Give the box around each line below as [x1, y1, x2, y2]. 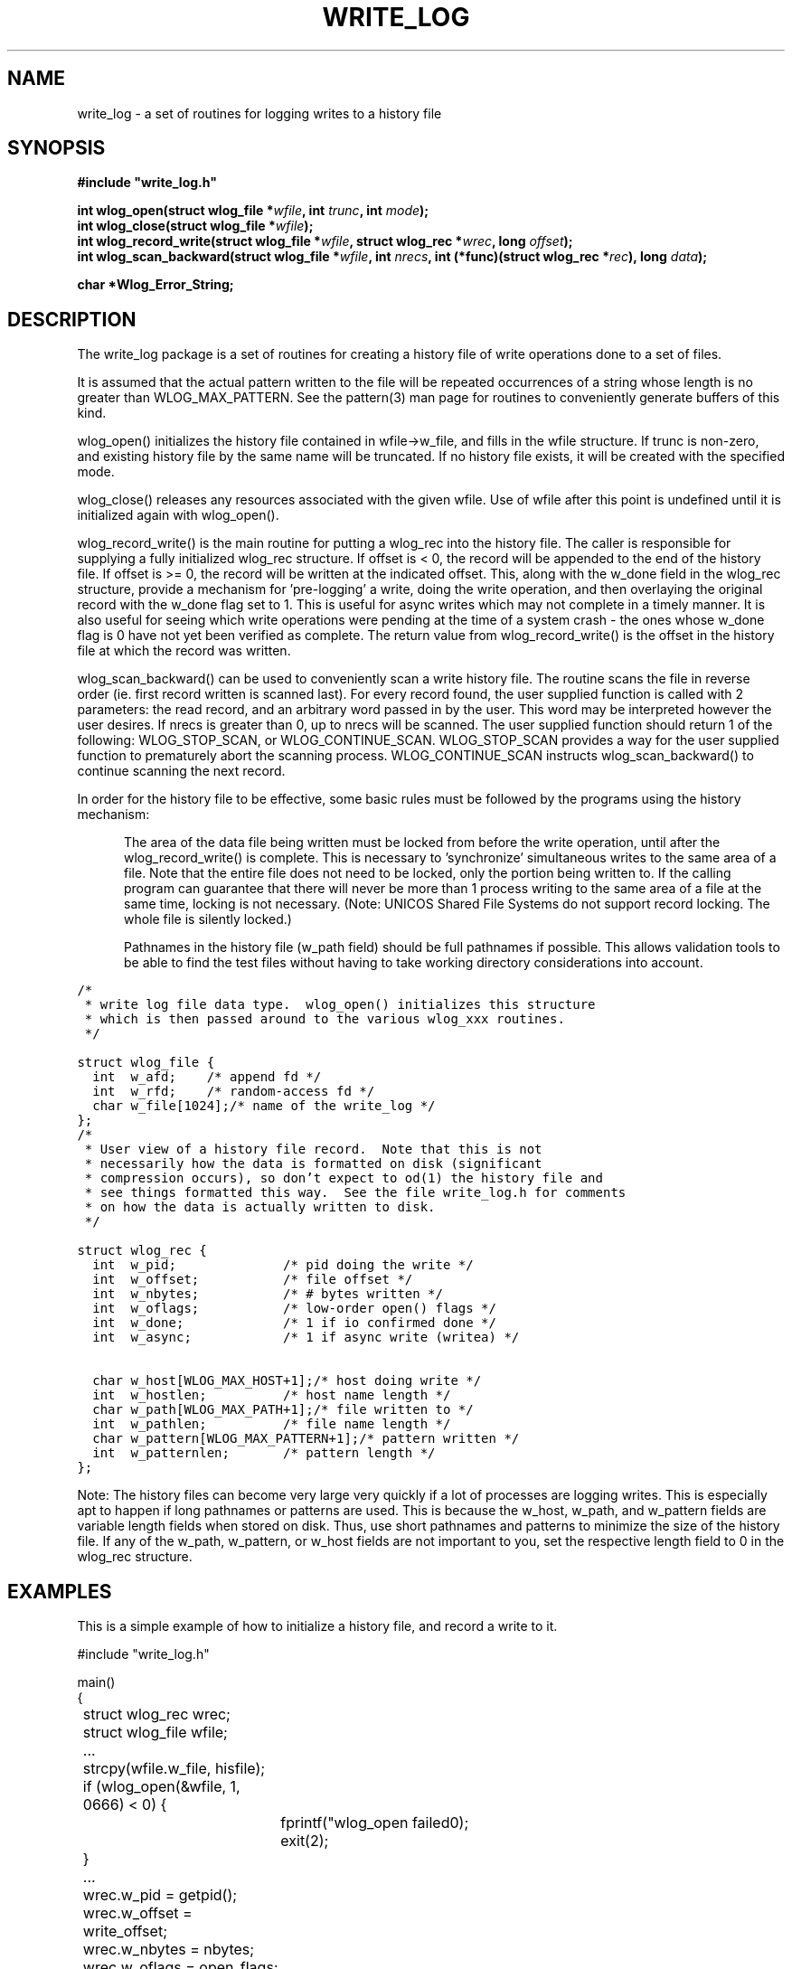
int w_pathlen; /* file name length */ [92, 1417, 451, 1432]
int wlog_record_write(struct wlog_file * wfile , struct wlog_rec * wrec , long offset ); [77, 233, 573, 250]
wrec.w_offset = [82, 1904, 193, 1923]
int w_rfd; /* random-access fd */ [92, 1084, 375, 1099]
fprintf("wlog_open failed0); [280, 1814, 469, 1832]
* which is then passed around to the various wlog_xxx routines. [84, 1012, 565, 1027]
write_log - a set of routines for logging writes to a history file [77, 105, 442, 121]
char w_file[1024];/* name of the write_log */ [92, 1098, 436, 1114]
